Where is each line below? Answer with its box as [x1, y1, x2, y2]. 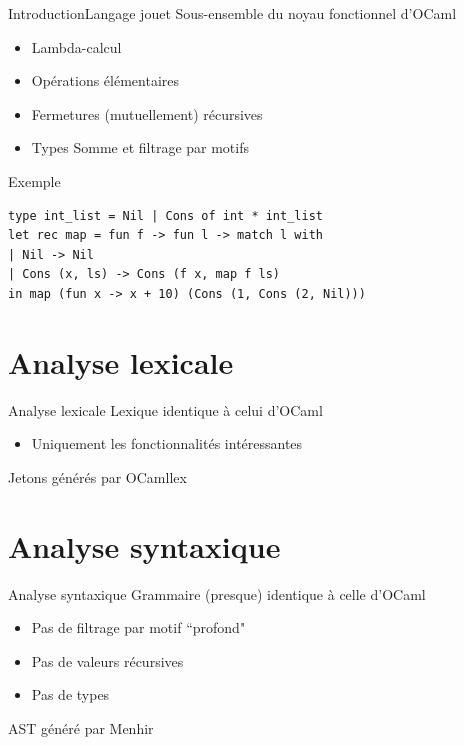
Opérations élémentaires [31, 70, 180, 91]
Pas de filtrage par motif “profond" [31, 617, 246, 638]
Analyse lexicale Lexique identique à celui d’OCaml [8, 399, 323, 420]
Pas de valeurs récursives [31, 650, 184, 671]
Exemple [8, 170, 61, 191]
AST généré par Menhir [8, 717, 154, 738]
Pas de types [31, 684, 110, 705]
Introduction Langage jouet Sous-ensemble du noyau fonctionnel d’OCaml [8, 3, 457, 23]
